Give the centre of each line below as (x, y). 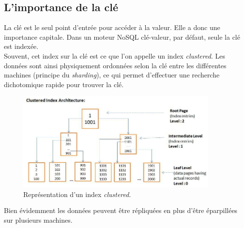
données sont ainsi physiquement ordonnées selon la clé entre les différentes (115, 65)
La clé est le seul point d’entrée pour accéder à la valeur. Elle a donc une (112, 27)
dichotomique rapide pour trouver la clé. (64, 84)
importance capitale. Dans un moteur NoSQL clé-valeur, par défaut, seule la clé (122, 37)
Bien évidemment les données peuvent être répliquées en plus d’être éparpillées (121, 210)
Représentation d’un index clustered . (77, 194)
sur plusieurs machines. (38, 220)
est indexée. (21, 46)
